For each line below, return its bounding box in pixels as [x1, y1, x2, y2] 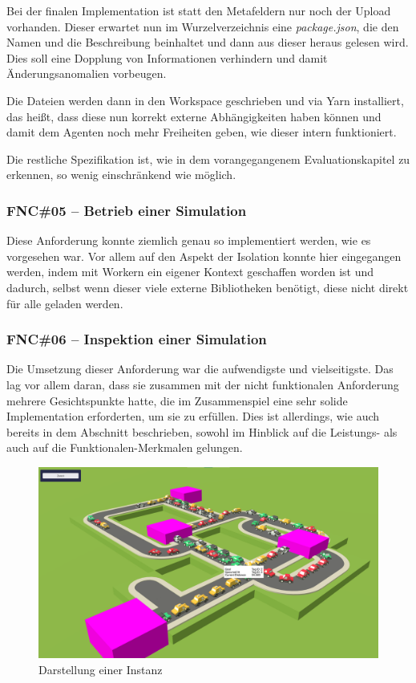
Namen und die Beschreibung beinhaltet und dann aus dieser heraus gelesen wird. [6, 34, 409, 51]
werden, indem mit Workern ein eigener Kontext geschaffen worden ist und [6, 263, 374, 280]
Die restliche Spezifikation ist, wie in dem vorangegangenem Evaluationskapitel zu [6, 150, 410, 167]
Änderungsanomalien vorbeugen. [6, 65, 167, 82]
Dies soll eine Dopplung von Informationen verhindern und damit [6, 49, 328, 66]
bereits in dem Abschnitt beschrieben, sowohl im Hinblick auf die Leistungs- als [6, 423, 398, 440]
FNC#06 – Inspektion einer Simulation [6, 329, 267, 349]
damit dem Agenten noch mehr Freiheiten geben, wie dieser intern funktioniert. [6, 124, 397, 140]
